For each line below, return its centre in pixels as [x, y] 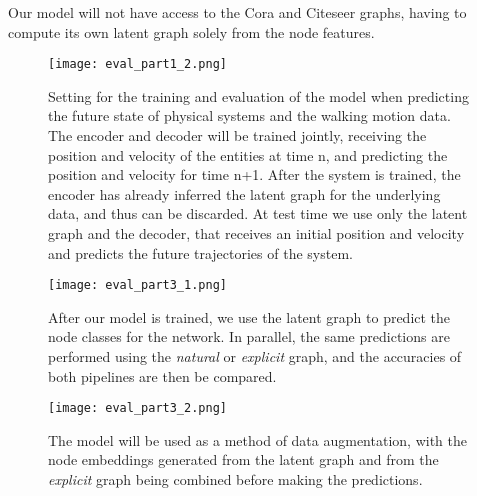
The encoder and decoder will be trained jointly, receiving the [237, 135]
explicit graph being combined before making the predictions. [235, 479]
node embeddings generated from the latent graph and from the [243, 459]
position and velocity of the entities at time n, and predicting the [248, 154]
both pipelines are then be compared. [162, 375]
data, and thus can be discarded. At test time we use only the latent [258, 213]
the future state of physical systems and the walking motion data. [249, 115]
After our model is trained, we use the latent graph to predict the [249, 316]
